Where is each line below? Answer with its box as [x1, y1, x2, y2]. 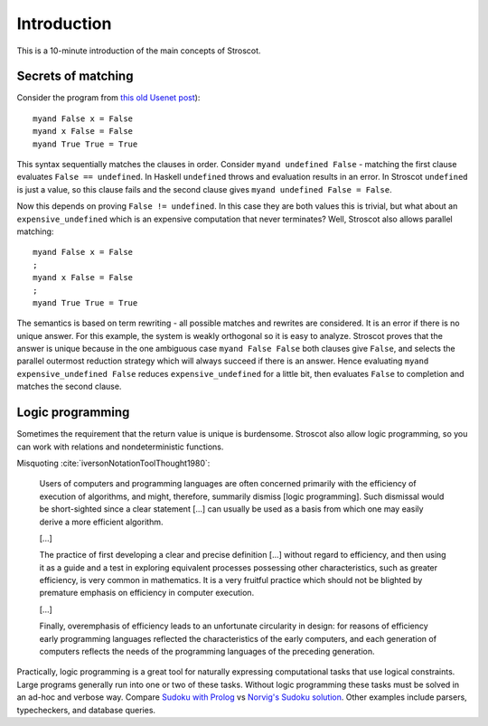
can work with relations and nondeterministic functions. [16, 441, 224, 452]
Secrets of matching [16, 69, 134, 84]
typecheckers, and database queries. [16, 704, 156, 715]
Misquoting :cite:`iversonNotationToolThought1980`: [16, 457, 211, 468]
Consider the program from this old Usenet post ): [16, 92, 201, 103]
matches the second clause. [16, 381, 122, 392]
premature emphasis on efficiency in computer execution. [39, 588, 255, 599]
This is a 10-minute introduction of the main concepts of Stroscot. [16, 45, 261, 56]
